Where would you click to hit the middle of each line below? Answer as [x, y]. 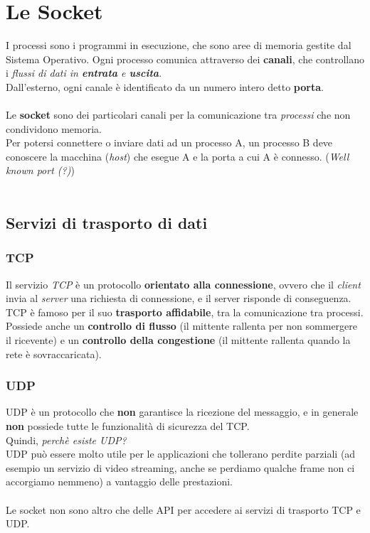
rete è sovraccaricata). [54, 354]
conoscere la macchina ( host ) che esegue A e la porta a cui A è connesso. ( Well [178, 156]
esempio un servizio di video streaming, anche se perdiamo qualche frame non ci [180, 467]
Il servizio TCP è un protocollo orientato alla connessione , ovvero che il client [183, 284]
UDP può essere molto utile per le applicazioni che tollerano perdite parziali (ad [181, 454]
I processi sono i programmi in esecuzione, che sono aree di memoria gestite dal [179, 45]
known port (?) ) [40, 170]
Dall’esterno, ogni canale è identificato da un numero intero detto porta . [165, 86]
